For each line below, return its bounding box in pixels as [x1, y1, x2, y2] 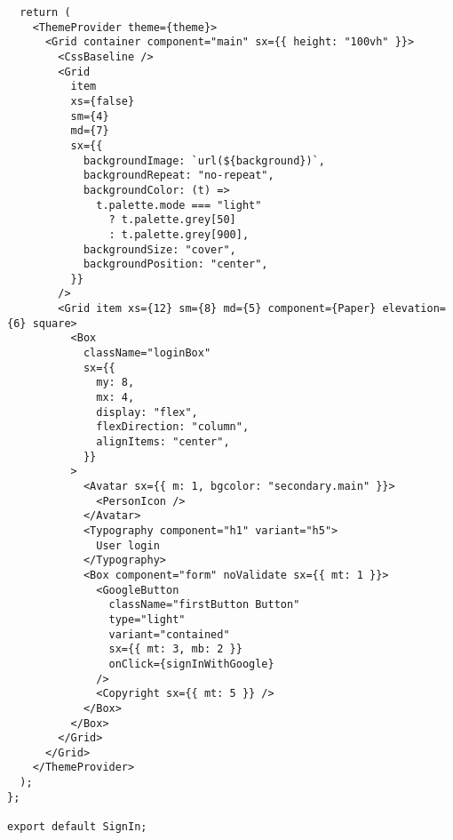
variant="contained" [108, 628, 230, 641]
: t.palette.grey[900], [108, 228, 250, 241]
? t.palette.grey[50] [108, 213, 236, 227]
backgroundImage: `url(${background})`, [83, 154, 325, 167]
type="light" [108, 612, 186, 626]
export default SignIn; [7, 820, 147, 834]
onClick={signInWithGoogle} [108, 657, 274, 670]
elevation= [382, 302, 446, 316]
